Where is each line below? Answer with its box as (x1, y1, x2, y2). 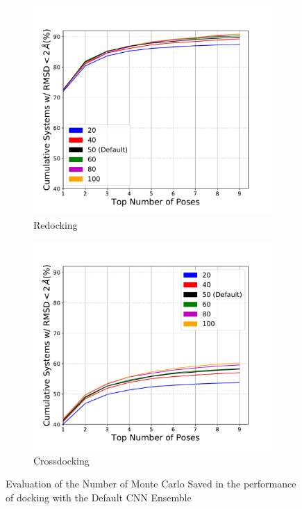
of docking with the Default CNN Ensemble (6, 490, 192, 504)
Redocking (33, 217, 78, 232)
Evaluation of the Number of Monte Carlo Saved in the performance (6, 476, 296, 491)
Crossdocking (33, 453, 90, 467)
